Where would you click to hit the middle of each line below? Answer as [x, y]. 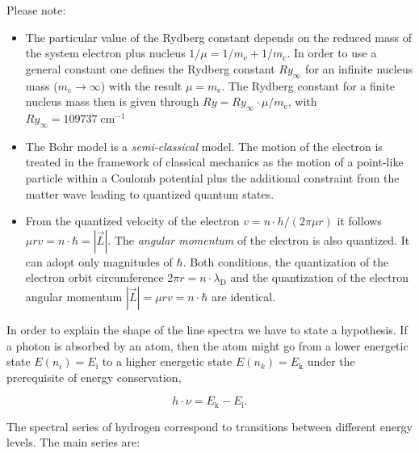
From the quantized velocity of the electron [132, 221]
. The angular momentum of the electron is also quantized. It [259, 239]
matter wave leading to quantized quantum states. [150, 193]
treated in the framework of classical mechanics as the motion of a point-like [214, 162]
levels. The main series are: [73, 442]
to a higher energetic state [167, 361]
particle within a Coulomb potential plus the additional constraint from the [212, 177]
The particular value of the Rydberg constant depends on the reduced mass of [219, 37]
